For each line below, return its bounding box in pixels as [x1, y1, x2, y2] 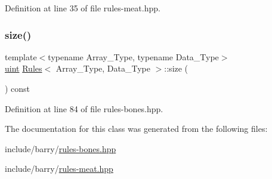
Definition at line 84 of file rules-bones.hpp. [5, 102, 163, 115]
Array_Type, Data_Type [55, 62, 151, 75]
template [5, 50, 37, 63]
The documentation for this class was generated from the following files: [5, 122, 268, 135]
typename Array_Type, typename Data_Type [48, 50, 219, 63]
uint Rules [5, 62, 42, 75]
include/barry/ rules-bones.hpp [5, 142, 116, 155]
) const [5, 82, 30, 94]
